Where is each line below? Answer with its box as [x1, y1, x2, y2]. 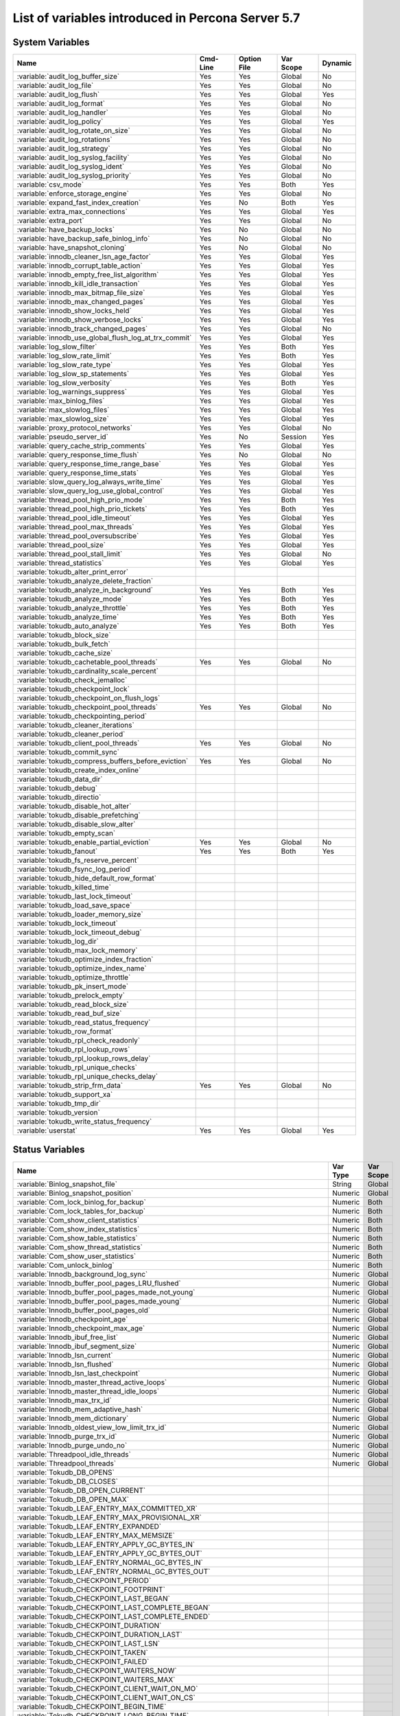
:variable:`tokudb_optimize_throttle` [16, 973, 131, 982]
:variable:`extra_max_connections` [16, 207, 128, 216]
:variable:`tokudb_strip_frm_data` [16, 1081, 123, 1091]
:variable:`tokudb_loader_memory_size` [16, 909, 143, 919]
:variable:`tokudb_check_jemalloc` [16, 675, 128, 685]
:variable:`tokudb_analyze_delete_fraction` [16, 577, 154, 586]
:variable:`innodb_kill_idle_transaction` [16, 279, 140, 288]
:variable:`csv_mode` [16, 180, 84, 189]
